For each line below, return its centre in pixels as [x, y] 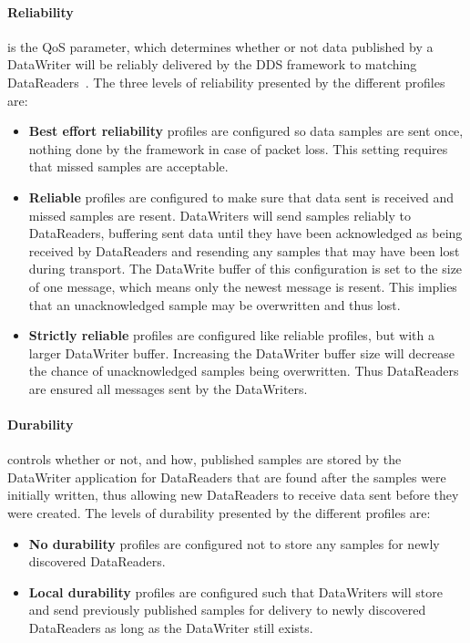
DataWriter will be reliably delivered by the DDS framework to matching [212, 64]
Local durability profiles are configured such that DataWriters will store [235, 591]
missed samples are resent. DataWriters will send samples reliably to [220, 215]
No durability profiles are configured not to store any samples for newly [234, 543]
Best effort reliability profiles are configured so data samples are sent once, [246, 131]
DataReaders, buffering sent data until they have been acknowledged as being [245, 233]
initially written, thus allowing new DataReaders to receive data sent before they [233, 495]
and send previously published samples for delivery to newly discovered [227, 610]
